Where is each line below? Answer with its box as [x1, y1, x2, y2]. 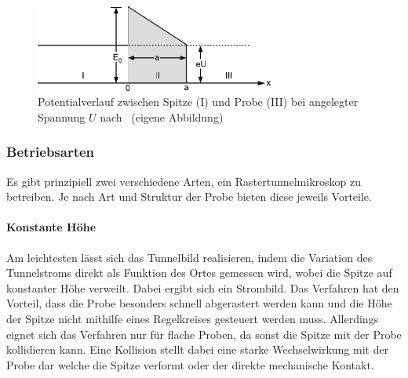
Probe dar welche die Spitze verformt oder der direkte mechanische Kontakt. [6, 356, 374, 373]
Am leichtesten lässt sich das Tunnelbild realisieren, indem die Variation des [6, 249, 373, 265]
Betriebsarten [6, 142, 95, 162]
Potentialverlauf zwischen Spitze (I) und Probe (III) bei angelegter [38, 93, 359, 110]
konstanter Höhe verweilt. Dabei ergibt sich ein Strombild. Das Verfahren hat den [6, 279, 399, 296]
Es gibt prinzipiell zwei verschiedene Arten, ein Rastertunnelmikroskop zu [6, 173, 362, 189]
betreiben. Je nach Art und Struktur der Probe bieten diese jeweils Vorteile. [6, 188, 372, 205]
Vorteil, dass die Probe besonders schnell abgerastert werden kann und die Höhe [6, 295, 392, 311]
